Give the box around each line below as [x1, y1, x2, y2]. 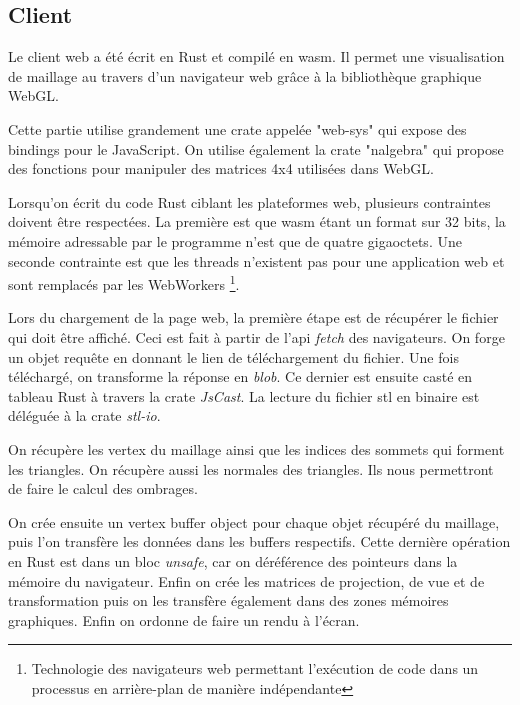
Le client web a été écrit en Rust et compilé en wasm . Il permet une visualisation [8, 46, 505, 67]
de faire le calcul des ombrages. [8, 478, 198, 499]
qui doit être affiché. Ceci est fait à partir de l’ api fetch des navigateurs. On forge [8, 326, 505, 347]
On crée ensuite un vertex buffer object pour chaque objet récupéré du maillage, [8, 511, 500, 532]
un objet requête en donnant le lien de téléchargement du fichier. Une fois [8, 346, 459, 367]
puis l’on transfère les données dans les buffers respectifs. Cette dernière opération [8, 531, 511, 552]
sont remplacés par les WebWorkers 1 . [8, 271, 240, 294]
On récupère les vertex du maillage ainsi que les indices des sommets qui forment [8, 438, 505, 459]
